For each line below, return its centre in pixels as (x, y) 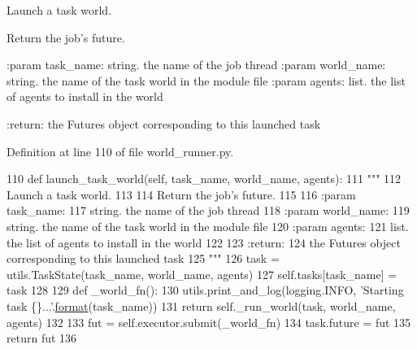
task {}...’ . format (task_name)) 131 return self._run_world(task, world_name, (201, 305)
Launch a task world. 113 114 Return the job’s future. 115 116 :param (181, 194)
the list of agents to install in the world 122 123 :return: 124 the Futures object (204, 242)
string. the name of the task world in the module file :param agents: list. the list (206, 80)
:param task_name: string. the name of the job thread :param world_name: (196, 65)
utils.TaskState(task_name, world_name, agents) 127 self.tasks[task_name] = (202, 274)
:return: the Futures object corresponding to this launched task (164, 123)
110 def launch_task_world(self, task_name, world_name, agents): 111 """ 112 (204, 179)
